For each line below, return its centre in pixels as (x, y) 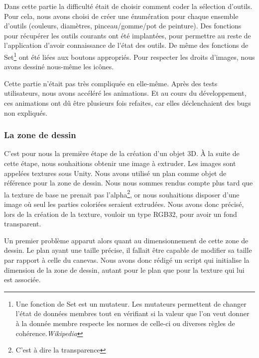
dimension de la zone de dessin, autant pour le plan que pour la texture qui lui (124, 269)
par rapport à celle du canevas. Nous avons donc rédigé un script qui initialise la (127, 260)
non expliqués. (26, 112)
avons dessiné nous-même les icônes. (59, 67)
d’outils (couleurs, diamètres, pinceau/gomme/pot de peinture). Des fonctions (123, 26)
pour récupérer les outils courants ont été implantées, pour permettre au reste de (128, 35)
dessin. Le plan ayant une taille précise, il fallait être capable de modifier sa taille (128, 250)
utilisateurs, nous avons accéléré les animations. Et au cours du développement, (125, 93)
